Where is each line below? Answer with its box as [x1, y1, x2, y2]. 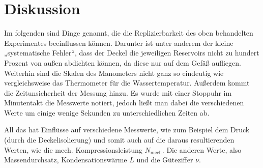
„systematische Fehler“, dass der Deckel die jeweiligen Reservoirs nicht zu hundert [4, 47, 259, 58]
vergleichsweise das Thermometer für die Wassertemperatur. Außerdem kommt [4, 77, 250, 88]
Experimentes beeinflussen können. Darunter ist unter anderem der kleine [4, 37, 233, 48]
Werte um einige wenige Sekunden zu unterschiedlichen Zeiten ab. [4, 107, 210, 118]
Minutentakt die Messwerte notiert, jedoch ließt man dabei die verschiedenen [4, 97, 244, 108]
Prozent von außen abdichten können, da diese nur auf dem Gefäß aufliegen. [4, 57, 241, 68]
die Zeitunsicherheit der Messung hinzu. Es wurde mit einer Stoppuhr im [4, 87, 232, 98]
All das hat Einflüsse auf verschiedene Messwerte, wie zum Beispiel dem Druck [4, 124, 250, 135]
